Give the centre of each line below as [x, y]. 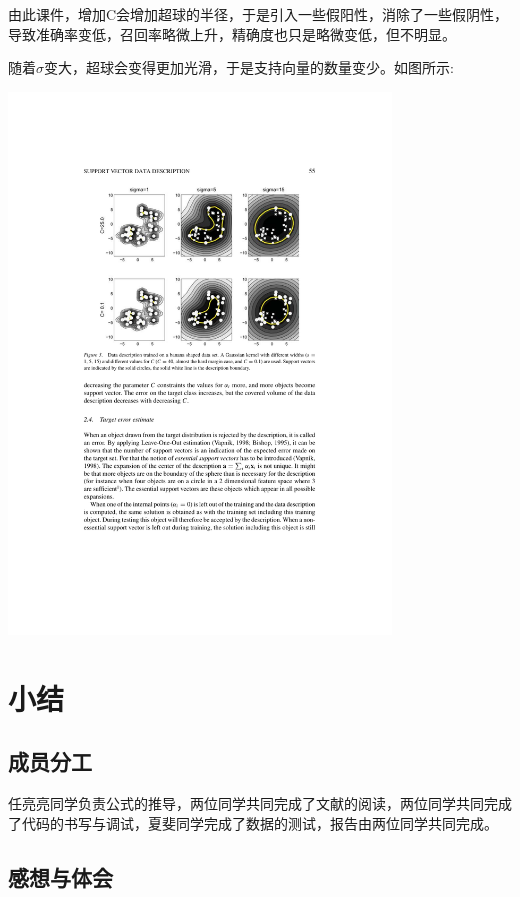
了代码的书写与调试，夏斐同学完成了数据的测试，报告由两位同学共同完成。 [253, 822]
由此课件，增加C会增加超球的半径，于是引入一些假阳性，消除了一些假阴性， [258, 14]
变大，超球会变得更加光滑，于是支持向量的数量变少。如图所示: [249, 67]
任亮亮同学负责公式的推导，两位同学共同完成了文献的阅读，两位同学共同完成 [260, 803]
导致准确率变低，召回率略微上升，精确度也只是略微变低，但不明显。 [232, 33]
